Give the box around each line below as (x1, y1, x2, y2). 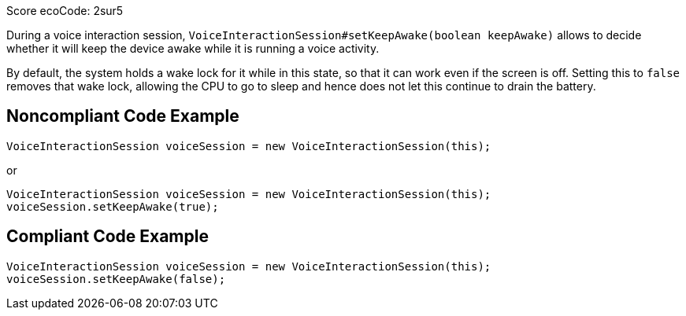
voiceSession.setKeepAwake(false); (6, 272, 226, 285)
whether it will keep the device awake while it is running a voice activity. (6, 42, 380, 55)
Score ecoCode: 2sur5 (6, 4, 124, 17)
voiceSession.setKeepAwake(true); (6, 200, 219, 213)
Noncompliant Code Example (6, 106, 239, 127)
